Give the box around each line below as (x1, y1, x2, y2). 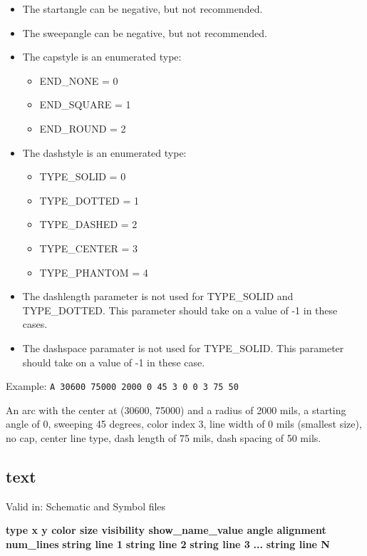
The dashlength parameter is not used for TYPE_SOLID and (22, 289, 294, 304)
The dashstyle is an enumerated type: (22, 145, 187, 160)
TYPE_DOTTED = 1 (39, 192, 140, 207)
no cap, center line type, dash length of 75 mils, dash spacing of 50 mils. (6, 430, 321, 445)
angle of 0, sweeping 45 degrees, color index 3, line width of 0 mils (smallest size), (6, 416, 362, 431)
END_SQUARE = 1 (39, 97, 131, 112)
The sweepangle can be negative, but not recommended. (22, 25, 267, 40)
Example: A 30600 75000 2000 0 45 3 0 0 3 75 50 (6, 379, 239, 393)
